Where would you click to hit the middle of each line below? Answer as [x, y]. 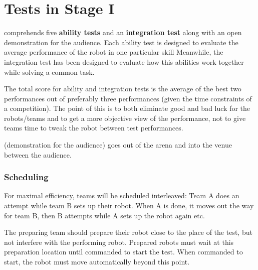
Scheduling [26, 177]
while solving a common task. [49, 72]
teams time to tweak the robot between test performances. [94, 128]
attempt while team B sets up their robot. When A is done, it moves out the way [129, 206]
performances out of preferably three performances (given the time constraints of [128, 98]
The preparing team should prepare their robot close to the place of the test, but [128, 232]
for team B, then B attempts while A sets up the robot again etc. [104, 215]
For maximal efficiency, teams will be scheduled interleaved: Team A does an [122, 195]
